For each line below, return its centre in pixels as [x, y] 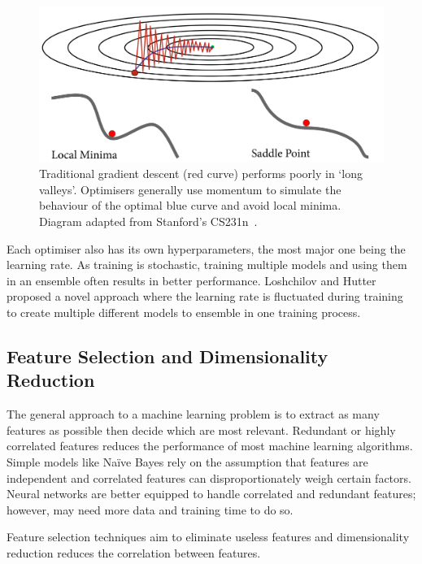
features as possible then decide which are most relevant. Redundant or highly [201, 430]
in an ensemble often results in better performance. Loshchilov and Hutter [191, 280]
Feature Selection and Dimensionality [167, 356]
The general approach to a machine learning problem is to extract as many [193, 414]
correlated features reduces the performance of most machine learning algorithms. [210, 446]
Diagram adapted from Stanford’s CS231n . [148, 221]
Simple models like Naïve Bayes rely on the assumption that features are [187, 462]
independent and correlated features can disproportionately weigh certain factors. [209, 477]
